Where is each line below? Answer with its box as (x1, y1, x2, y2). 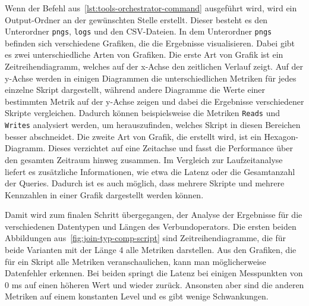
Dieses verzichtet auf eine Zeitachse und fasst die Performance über (48, 142, 293, 154)
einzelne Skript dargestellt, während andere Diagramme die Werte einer (5, 83, 266, 96)
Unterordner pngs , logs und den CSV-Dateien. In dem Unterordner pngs (5, 25, 272, 38)
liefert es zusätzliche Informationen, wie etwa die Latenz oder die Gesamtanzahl (5, 165, 295, 177)
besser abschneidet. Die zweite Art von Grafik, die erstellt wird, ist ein (5, 130, 261, 142)
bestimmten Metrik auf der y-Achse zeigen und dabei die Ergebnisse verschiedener (5, 95, 304, 107)
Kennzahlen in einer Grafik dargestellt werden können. (5, 188, 204, 201)
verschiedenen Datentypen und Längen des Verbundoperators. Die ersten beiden (5, 220, 297, 232)
